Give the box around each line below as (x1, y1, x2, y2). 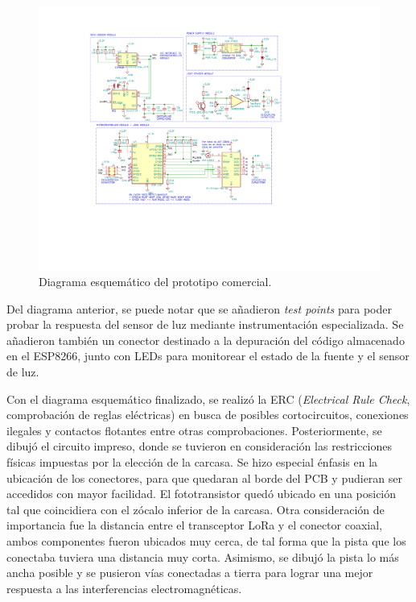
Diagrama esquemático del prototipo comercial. (39, 273, 272, 290)
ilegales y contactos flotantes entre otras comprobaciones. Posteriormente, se (6, 421, 382, 438)
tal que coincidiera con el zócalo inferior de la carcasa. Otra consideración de (6, 500, 385, 517)
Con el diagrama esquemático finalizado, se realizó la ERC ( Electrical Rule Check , (6, 390, 410, 407)
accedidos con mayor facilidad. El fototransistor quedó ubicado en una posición (6, 485, 397, 502)
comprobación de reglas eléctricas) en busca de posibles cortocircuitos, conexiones (6, 406, 409, 423)
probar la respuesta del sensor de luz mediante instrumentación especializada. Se (6, 316, 404, 333)
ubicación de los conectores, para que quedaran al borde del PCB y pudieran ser (6, 469, 403, 486)
